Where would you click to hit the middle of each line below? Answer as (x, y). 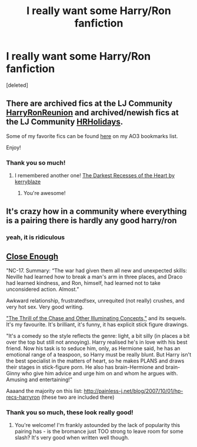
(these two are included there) (78, 397)
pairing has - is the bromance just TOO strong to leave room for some (99, 431)
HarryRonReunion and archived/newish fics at (93, 113)
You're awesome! (44, 193)
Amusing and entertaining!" (39, 379)
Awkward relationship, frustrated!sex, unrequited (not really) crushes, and (96, 301)
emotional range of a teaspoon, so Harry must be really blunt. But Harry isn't (99, 355)
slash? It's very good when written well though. (72, 438)
